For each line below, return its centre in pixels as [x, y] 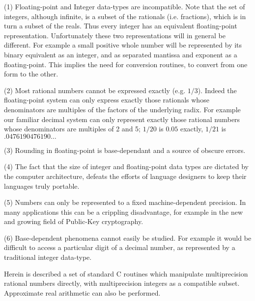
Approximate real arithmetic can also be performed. [82, 292]
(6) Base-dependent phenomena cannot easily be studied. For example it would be [128, 238]
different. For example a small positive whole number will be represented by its [123, 45]
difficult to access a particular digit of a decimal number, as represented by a [120, 247]
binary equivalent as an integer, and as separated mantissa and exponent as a [121, 54]
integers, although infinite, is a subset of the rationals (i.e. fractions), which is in [125, 16]
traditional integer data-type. [48, 257]
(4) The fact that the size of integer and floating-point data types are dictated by [127, 166]
